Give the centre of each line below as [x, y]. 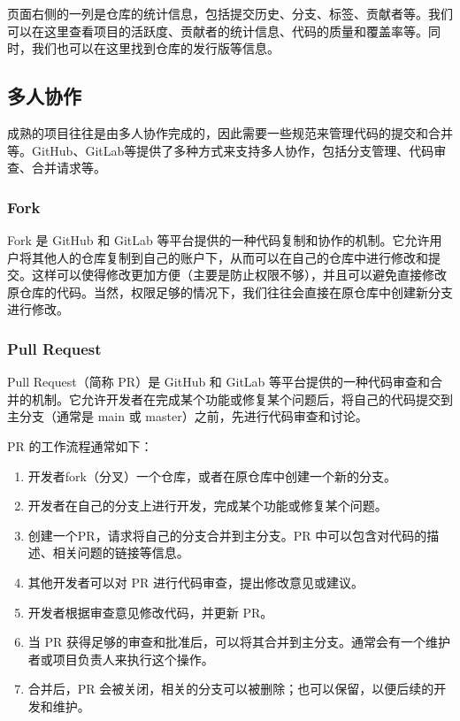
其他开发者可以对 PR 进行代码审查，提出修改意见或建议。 [195, 582]
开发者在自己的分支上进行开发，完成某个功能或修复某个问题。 [207, 506]
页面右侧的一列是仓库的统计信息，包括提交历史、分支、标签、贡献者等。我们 [230, 13]
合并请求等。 [69, 168]
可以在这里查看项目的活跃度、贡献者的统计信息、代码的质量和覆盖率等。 [218, 31]
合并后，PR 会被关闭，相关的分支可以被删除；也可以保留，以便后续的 [231, 689]
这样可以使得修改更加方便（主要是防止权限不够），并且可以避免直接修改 [239, 275]
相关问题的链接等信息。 [121, 552]
